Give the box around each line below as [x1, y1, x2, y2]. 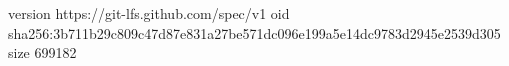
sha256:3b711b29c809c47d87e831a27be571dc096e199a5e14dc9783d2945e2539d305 [8, 22, 501, 43]
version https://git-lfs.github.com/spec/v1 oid [8, 3, 290, 23]
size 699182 [8, 42, 77, 63]
